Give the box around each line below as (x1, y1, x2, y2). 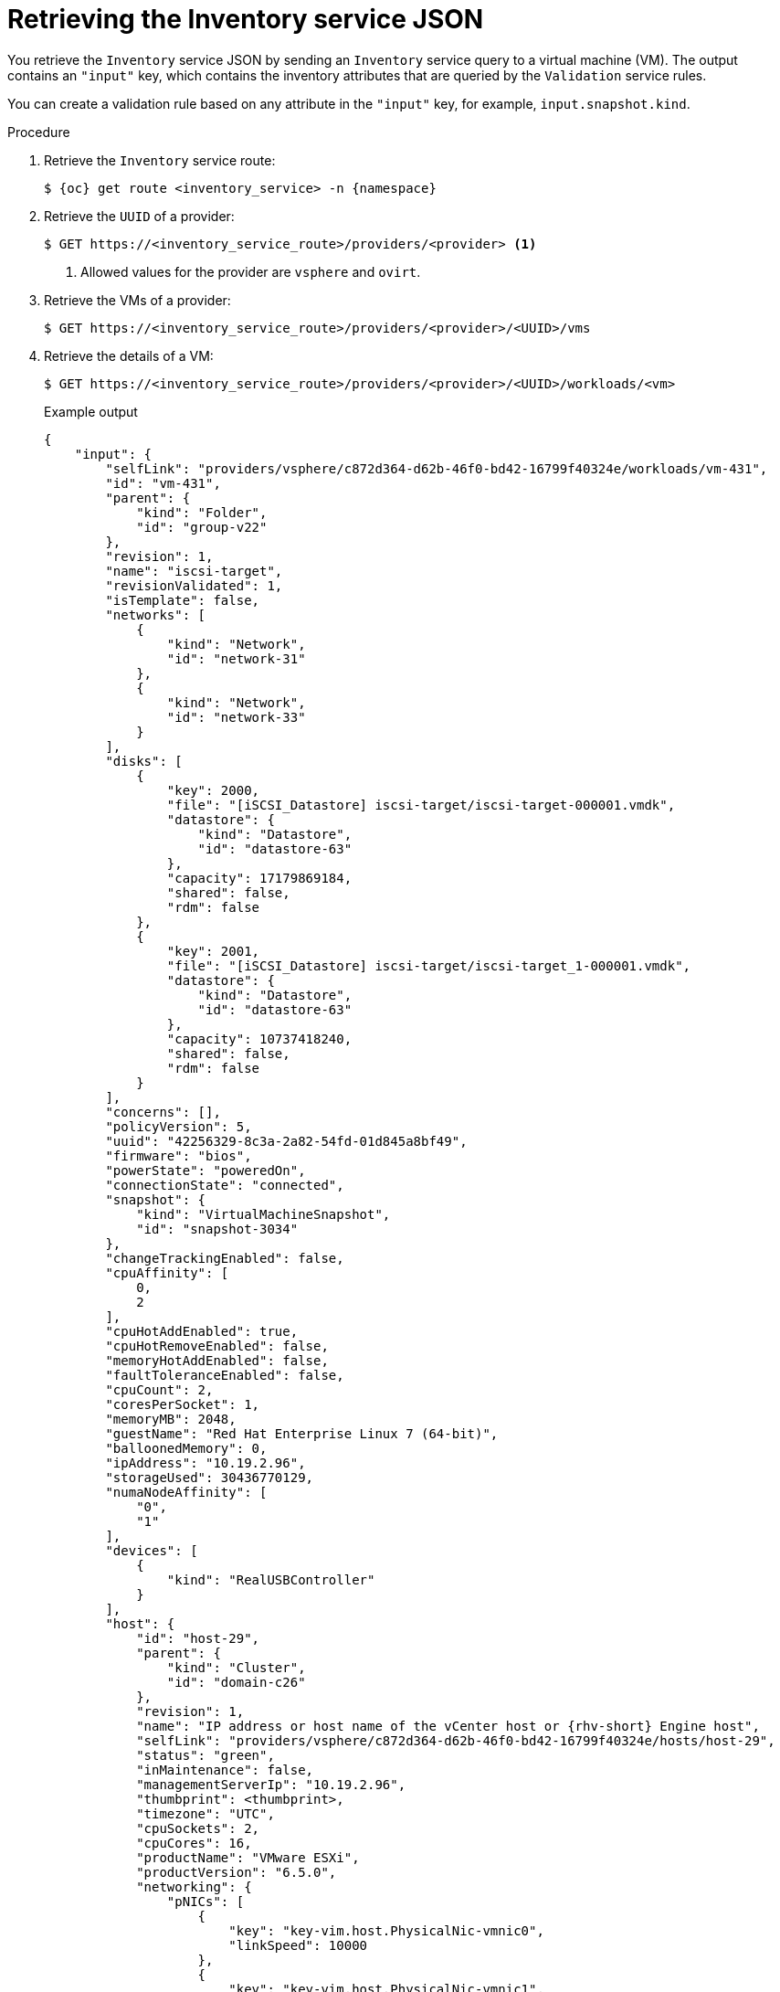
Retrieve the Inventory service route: (44, 152, 276, 168)
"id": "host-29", (136, 1630, 260, 1646)
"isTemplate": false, (105, 592, 260, 608)
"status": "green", (136, 1747, 275, 1763)
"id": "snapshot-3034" (136, 1221, 299, 1236)
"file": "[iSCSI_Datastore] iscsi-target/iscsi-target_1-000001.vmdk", (166, 958, 691, 973)
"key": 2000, (166, 782, 260, 798)
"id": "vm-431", (105, 475, 221, 491)
